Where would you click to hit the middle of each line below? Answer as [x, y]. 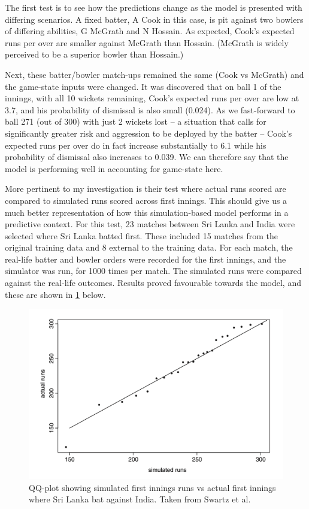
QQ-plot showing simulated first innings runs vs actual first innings [152, 487]
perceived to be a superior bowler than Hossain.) [94, 54]
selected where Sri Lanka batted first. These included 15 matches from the [142, 235]
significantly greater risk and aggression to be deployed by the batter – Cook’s [149, 133]
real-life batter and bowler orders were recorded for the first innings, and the [146, 259]
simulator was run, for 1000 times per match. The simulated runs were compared [153, 271]
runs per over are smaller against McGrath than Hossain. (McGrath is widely [147, 42]
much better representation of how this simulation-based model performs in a [147, 212]
